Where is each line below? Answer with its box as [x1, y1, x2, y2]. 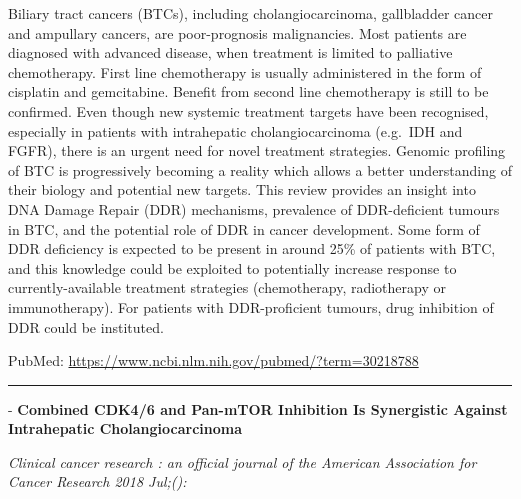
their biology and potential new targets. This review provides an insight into [8, 179, 476, 200]
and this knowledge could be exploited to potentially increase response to [8, 257, 457, 278]
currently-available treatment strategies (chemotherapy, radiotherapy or [8, 277, 446, 298]
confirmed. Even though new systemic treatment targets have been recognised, [8, 100, 489, 121]
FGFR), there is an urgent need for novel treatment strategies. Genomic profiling [8, 140, 506, 161]
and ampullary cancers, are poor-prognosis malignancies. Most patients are [8, 22, 467, 43]
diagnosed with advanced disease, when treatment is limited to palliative [8, 42, 453, 63]
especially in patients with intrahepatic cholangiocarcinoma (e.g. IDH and [8, 120, 463, 141]
